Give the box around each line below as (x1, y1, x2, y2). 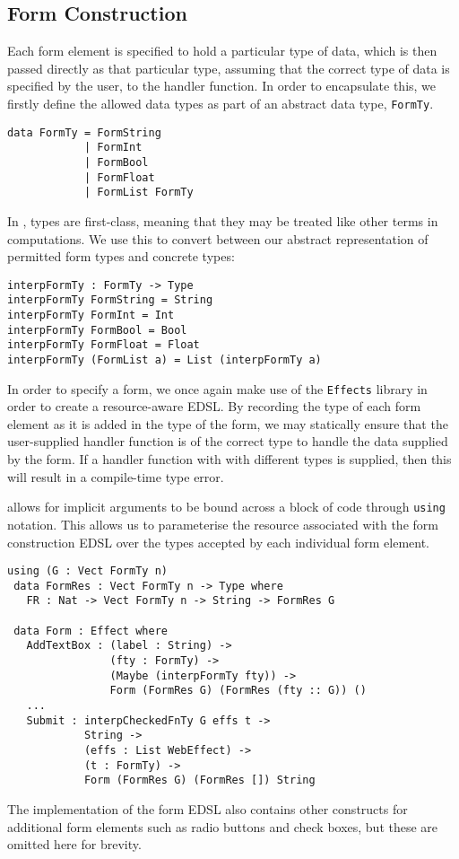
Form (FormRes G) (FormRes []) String (83, 774, 316, 787)
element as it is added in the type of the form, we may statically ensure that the (7, 414, 448, 433)
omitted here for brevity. (7, 835, 142, 854)
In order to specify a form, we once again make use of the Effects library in (7, 379, 428, 398)
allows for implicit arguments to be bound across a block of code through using (7, 497, 446, 516)
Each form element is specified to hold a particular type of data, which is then (7, 41, 437, 60)
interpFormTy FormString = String (7, 294, 213, 307)
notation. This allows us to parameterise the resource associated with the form (7, 514, 438, 533)
